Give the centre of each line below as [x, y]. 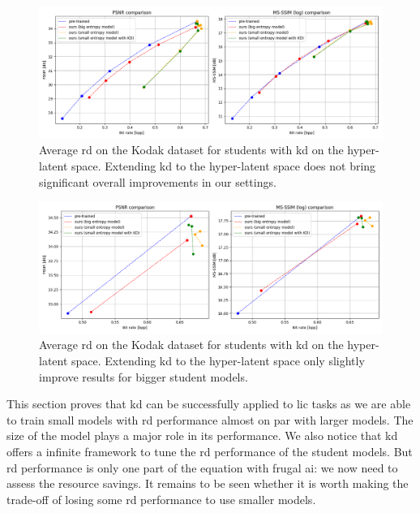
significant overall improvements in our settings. [158, 181]
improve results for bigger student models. [144, 376]
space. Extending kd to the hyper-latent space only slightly [218, 360]
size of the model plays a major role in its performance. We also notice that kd [202, 435]
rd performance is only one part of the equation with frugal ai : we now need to [202, 467]
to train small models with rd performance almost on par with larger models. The [210, 419]
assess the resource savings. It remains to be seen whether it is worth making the [208, 483]
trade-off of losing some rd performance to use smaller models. [161, 499]
